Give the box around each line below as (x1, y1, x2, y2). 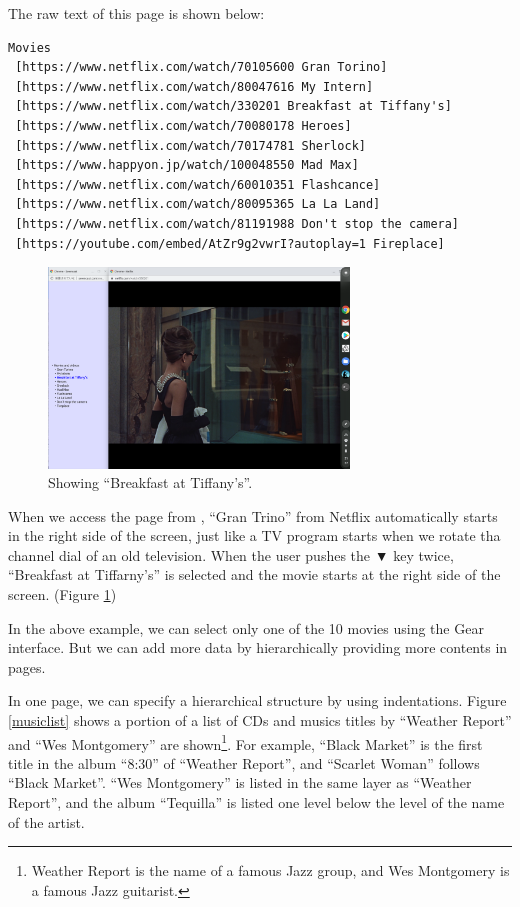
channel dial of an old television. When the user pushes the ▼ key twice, (8, 544, 454, 565)
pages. (8, 656, 46, 677)
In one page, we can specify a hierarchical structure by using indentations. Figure (8, 690, 507, 711)
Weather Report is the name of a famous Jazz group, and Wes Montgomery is (31, 860, 510, 881)
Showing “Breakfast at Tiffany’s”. (48, 472, 253, 493)
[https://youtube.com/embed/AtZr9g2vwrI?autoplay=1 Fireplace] (15, 236, 445, 251)
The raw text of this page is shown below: (8, 3, 265, 23)
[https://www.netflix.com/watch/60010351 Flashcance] (15, 177, 381, 192)
